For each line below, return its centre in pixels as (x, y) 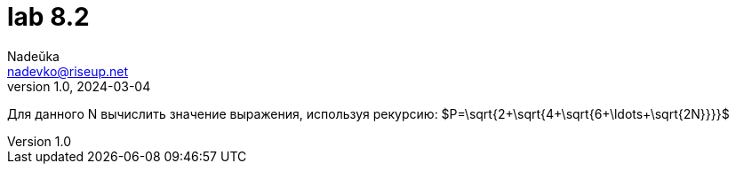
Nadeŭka (33, 56)
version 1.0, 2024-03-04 (79, 86)
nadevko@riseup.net (68, 71)
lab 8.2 (48, 17)
